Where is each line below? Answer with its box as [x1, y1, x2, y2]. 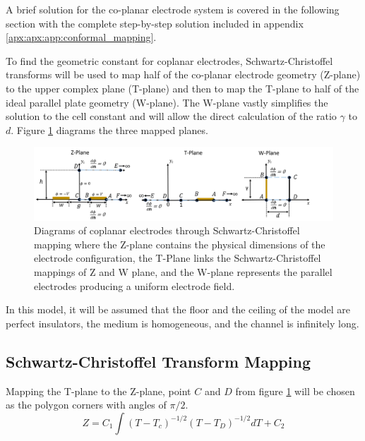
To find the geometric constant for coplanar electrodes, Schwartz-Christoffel [6, 53, 333, 68]
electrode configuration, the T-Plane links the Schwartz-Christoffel [34, 250, 321, 265]
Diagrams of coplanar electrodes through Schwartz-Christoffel [34, 223, 300, 238]
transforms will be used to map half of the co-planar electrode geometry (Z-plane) [6, 67, 361, 82]
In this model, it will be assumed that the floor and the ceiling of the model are [6, 302, 350, 317]
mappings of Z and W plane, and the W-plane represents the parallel [34, 265, 333, 279]
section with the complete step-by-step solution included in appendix [6, 16, 304, 30]
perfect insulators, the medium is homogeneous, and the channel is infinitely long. [6, 315, 359, 330]
